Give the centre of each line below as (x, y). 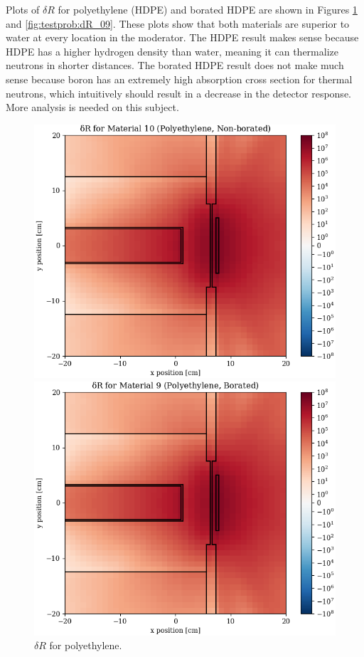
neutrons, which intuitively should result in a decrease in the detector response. (178, 93)
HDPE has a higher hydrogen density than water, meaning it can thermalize (172, 51)
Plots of (23, 9)
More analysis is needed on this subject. (92, 107)
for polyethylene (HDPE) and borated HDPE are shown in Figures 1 (208, 9)
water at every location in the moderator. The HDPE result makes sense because (182, 37)
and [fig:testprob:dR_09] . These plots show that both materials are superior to (178, 23)
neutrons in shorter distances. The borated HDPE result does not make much (175, 65)
